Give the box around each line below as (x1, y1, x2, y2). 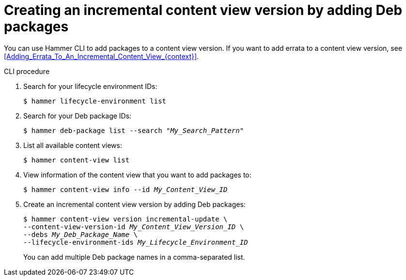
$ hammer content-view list (23, 156, 130, 164)
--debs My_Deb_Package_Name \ (23, 230, 138, 238)
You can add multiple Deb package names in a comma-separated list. (23, 252, 245, 261)
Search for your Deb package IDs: (23, 111, 132, 120)
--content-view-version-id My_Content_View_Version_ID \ (23, 222, 244, 231)
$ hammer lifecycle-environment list (23, 97, 167, 105)
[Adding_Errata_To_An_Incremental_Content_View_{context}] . (4, 52, 199, 60)
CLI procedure (4, 67, 50, 75)
